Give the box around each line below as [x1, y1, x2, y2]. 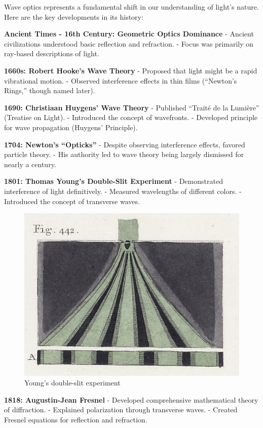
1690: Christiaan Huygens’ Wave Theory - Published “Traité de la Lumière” [4, 102, 259, 112]
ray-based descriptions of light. [4, 48, 99, 59]
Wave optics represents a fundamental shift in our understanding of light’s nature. [4, 2, 259, 12]
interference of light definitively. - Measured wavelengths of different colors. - [4, 185, 242, 196]
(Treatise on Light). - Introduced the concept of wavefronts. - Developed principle [4, 112, 258, 123]
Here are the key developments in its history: [4, 11, 143, 22]
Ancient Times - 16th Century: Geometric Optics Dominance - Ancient [4, 28, 254, 39]
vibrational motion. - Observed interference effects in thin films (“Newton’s [4, 75, 237, 86]
